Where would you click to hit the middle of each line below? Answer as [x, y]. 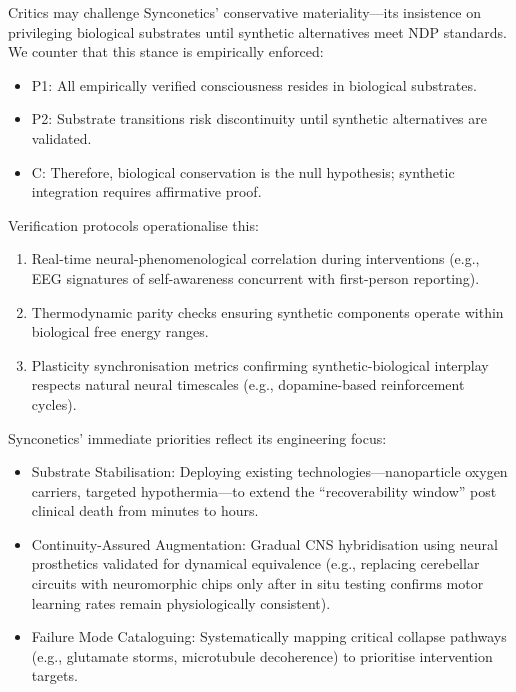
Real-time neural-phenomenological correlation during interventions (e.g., [255, 258]
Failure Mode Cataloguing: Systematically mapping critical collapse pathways [269, 636]
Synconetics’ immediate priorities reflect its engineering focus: [197, 437]
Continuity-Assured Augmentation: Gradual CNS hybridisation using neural [264, 543]
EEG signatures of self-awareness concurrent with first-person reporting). [255, 277]
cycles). [54, 403]
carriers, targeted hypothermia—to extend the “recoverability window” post [264, 490]
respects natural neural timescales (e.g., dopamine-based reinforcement [248, 384]
